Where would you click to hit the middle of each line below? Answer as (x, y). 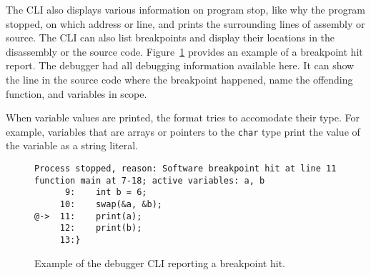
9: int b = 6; (106, 192)
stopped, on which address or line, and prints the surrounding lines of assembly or (185, 23)
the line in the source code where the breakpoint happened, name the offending (179, 79)
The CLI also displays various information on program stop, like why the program (185, 9)
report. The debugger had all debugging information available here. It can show (180, 65)
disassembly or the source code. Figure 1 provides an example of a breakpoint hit (184, 51)
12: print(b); (101, 228)
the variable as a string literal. (72, 145)
